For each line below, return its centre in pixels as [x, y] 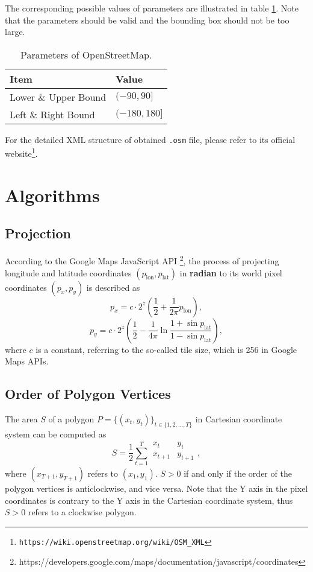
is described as [113, 287]
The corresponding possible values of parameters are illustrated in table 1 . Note [152, 8]
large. [15, 32]
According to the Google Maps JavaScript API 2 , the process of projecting [142, 260]
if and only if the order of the [238, 473]
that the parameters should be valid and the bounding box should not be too [147, 20]
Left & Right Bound [52, 114]
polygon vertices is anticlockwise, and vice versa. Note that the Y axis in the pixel [156, 488]
